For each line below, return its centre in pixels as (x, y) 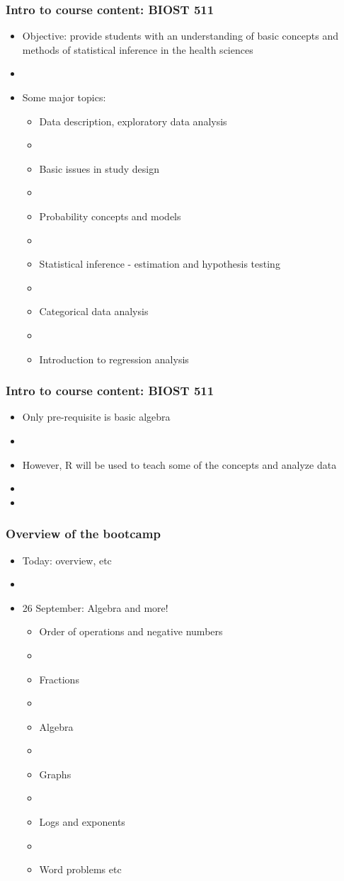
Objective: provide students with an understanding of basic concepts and (180, 36)
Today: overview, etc (67, 560)
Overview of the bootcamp (83, 534)
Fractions (59, 679)
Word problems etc (80, 869)
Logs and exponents (82, 822)
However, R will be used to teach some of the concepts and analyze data (179, 464)
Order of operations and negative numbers (131, 631)
